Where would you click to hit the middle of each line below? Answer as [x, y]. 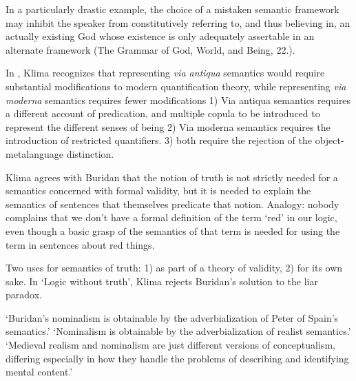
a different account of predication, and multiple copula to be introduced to [163, 113]
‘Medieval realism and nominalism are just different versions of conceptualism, [170, 345]
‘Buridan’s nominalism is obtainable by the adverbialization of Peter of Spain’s [172, 317]
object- [329, 140]
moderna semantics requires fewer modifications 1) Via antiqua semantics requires [178, 100]
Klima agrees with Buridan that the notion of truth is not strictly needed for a [172, 177]
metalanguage [34, 153]
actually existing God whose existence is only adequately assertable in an [160, 36]
